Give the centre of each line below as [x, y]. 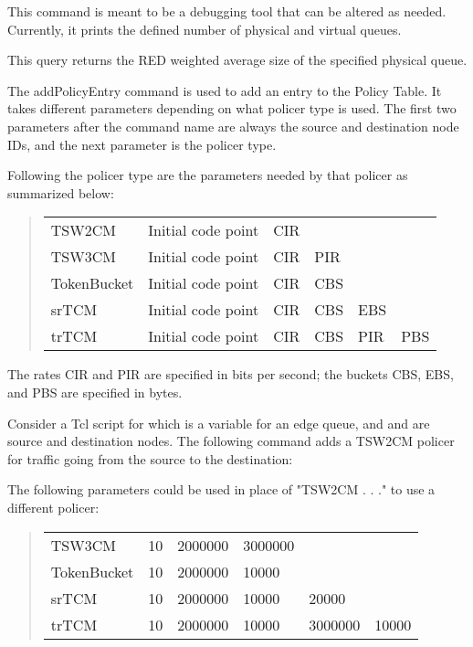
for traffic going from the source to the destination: [150, 458]
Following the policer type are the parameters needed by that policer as [208, 175]
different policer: [53, 507]
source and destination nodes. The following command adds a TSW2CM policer [231, 441]
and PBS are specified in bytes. [95, 392]
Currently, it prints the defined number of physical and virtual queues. [205, 29]
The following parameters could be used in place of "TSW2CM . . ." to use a [221, 489]
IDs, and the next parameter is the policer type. [142, 144]
